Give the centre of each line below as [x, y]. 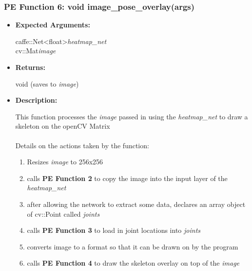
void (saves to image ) [47, 83]
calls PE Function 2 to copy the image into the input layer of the [127, 178]
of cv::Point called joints [63, 214]
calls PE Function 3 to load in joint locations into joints [114, 230]
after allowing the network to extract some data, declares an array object [136, 204]
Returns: [30, 67]
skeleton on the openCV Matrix [63, 126]
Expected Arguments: [53, 25]
